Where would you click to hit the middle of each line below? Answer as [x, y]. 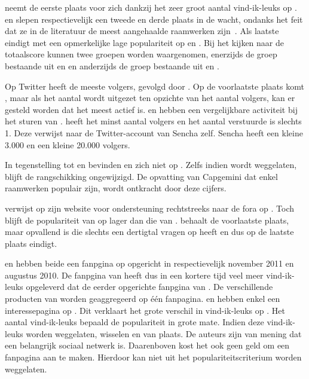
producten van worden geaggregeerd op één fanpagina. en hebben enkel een [143, 299]
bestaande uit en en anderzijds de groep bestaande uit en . [112, 65]
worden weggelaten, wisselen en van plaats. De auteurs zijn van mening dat [164, 333]
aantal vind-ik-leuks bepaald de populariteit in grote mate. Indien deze [134, 322]
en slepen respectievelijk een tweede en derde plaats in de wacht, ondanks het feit [154, 19]
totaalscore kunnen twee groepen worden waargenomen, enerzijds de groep [141, 54]
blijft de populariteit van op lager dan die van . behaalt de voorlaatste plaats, [147, 220]
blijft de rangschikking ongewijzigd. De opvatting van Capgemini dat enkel [141, 176]
